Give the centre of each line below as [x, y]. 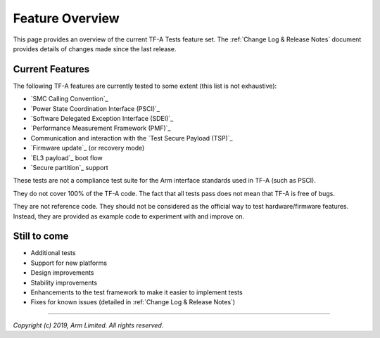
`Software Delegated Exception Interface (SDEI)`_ [102, 119]
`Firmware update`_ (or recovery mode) [88, 148]
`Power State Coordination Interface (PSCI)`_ [95, 108]
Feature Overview [66, 18]
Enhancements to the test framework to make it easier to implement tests [137, 292]
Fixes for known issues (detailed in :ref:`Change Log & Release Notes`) [133, 302]
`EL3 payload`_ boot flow [66, 157]
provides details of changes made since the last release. [95, 48]
